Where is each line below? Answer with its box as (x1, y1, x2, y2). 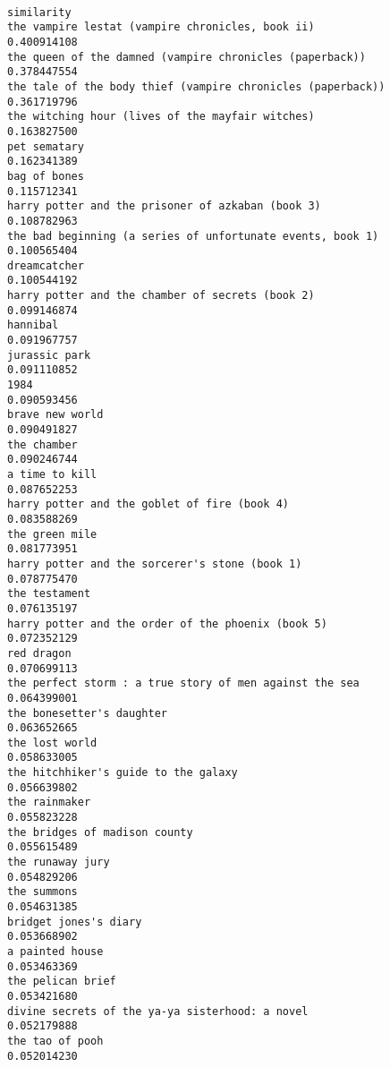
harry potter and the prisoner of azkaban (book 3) (7, 200, 321, 213)
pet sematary (7, 140, 84, 153)
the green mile (7, 527, 97, 541)
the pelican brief (7, 975, 116, 988)
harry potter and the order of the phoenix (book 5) (7, 617, 327, 630)
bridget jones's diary (7, 915, 142, 928)
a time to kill (7, 468, 97, 481)
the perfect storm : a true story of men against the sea (7, 677, 360, 690)
